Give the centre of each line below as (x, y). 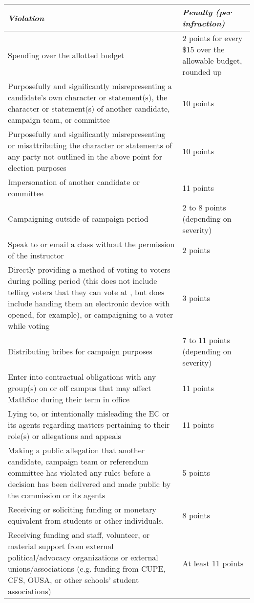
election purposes (37, 168)
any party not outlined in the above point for (85, 156)
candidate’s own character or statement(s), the (88, 97)
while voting (29, 326)
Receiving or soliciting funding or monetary (82, 509)
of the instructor (36, 255)
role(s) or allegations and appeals (64, 436)
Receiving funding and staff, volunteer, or (79, 535)
